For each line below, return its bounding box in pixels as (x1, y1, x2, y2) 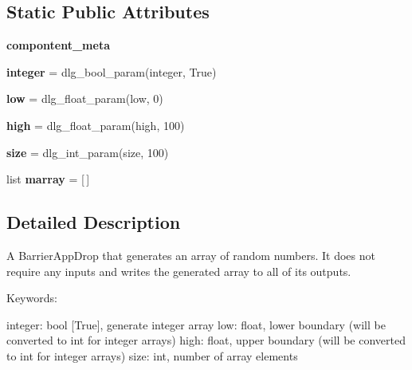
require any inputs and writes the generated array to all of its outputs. (6, 262, 351, 279)
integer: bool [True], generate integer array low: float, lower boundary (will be (6, 316, 386, 333)
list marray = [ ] (6, 171, 90, 187)
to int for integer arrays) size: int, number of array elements (6, 347, 298, 364)
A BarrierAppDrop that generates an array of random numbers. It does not (6, 246, 375, 263)
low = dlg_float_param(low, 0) (6, 90, 163, 107)
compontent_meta (6, 37, 110, 53)
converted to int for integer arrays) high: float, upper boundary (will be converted (6, 332, 406, 348)
